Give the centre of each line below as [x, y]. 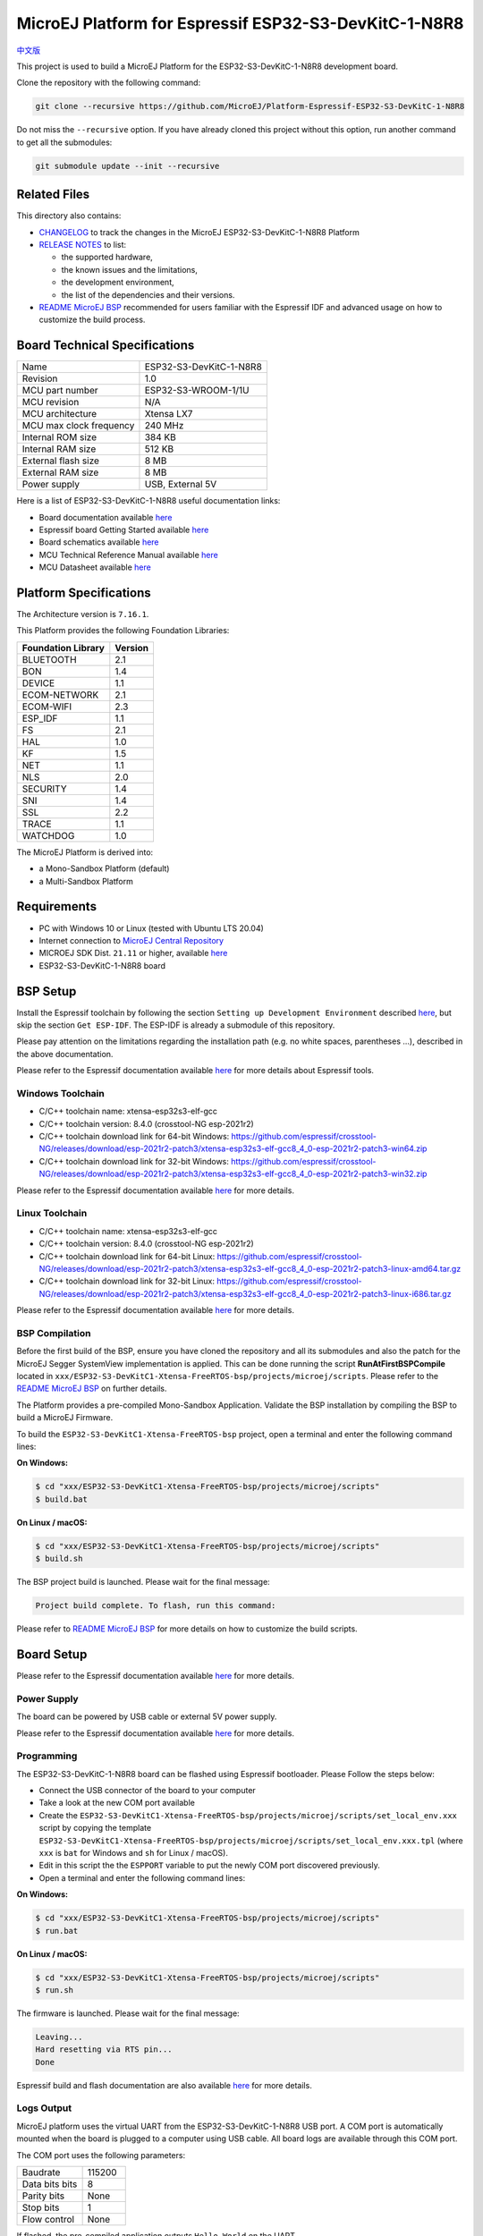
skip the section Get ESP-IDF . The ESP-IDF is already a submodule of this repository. [176, 1025]
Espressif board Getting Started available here [124, 529]
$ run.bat [57, 1931]
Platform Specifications [84, 593]
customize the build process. [92, 320]
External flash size [61, 461]
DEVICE [38, 682]
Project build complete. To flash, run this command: [156, 1606]
